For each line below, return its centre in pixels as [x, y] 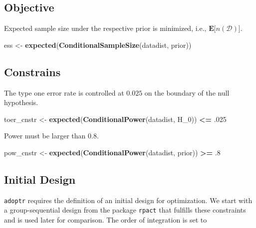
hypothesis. [21, 102]
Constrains [32, 71]
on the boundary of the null [187, 92]
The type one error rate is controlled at [64, 92]
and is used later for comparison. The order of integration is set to [106, 220]
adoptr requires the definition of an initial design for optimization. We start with [128, 200]
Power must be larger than [45, 136]
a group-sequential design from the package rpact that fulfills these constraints [125, 210]
